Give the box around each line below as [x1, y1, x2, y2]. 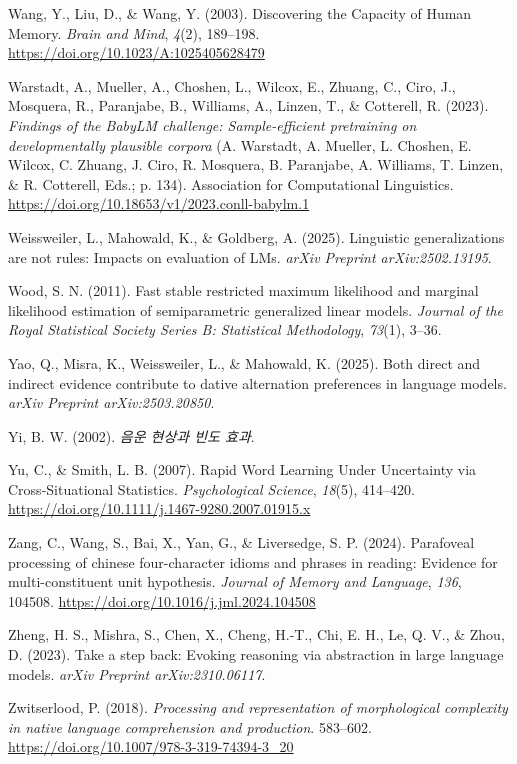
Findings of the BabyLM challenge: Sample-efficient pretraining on [8, 114, 417, 135]
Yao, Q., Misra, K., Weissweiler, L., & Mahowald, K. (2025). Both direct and [8, 352, 481, 373]
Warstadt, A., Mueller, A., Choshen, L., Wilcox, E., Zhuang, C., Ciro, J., [8, 75, 456, 96]
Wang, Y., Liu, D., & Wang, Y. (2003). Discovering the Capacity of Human [8, 3, 472, 23]
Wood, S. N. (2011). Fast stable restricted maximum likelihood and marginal [8, 280, 479, 301]
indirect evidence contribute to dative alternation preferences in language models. [8, 372, 507, 393]
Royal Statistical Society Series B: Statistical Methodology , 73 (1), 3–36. [8, 319, 442, 340]
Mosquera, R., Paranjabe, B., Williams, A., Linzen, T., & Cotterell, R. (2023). [8, 95, 489, 116]
